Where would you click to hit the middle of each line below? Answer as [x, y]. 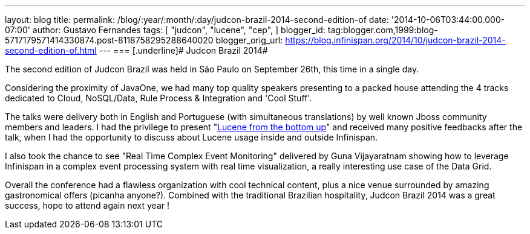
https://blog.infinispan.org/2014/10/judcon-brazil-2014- [395, 40]
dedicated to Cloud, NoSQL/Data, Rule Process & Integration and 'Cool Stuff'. [159, 98]
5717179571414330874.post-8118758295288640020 [109, 40]
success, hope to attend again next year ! [87, 205]
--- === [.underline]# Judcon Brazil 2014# [183, 50]
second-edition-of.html [51, 50]
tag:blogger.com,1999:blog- [383, 30]
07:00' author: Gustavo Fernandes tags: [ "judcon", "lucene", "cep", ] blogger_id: [165, 30]
